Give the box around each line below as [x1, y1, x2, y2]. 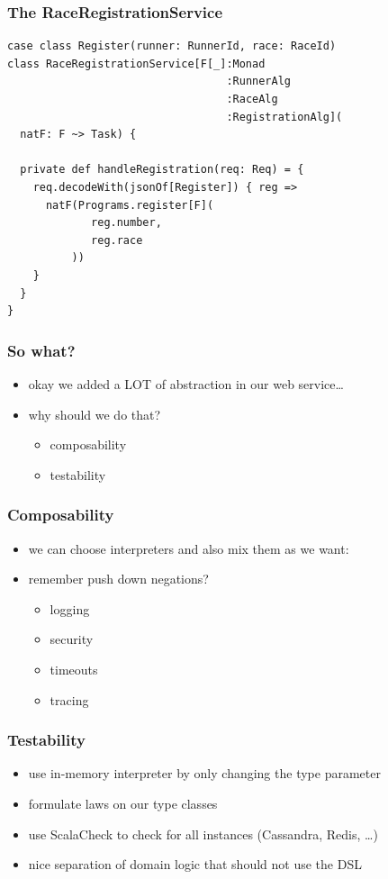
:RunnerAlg [226, 75, 291, 88]
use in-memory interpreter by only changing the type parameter [28, 764, 381, 783]
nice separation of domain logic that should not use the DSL [28, 855, 362, 874]
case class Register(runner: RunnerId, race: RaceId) [7, 40, 337, 53]
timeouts [50, 659, 98, 678]
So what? [7, 339, 76, 361]
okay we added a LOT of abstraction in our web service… [28, 374, 344, 393]
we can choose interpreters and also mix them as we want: [28, 539, 349, 557]
